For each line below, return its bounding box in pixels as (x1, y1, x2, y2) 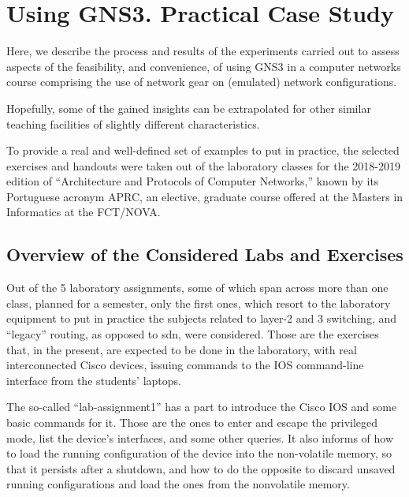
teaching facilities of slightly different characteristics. (6, 115, 260, 132)
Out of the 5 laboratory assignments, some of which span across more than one (6, 279, 389, 296)
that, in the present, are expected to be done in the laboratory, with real (6, 341, 357, 357)
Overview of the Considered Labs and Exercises (6, 242, 403, 267)
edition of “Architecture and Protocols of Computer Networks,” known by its (6, 173, 379, 189)
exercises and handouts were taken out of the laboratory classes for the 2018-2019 (6, 157, 400, 174)
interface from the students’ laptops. (6, 372, 181, 388)
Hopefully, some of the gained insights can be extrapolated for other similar (6, 99, 371, 116)
